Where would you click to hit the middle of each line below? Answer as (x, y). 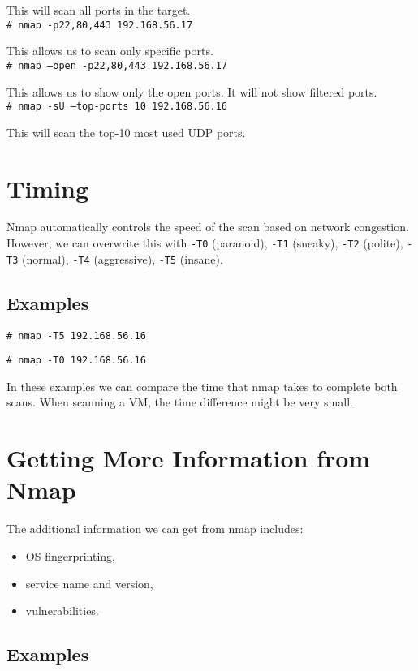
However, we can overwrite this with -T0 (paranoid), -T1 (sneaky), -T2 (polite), (205, 243)
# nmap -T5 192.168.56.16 (76, 335)
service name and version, (89, 583)
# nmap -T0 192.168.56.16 (76, 361)
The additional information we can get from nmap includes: (155, 529)
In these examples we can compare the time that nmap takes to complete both (202, 386)
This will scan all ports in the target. (99, 10)
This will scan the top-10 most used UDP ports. (126, 132)
